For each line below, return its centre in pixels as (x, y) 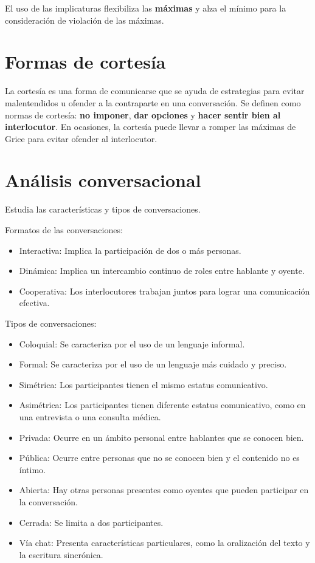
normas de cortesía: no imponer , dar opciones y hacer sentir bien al (143, 114)
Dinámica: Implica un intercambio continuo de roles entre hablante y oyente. (162, 271)
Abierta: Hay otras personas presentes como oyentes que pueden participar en (164, 490)
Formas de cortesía (85, 62)
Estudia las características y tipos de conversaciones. (103, 209)
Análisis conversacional (103, 180)
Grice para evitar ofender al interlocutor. (81, 138)
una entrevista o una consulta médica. (90, 416)
